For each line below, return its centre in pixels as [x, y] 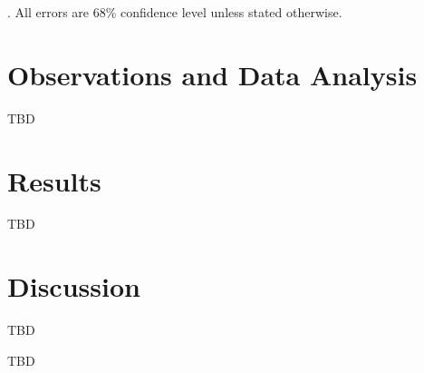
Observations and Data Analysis [212, 74]
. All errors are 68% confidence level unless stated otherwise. [175, 12]
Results [54, 180]
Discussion [74, 286]
